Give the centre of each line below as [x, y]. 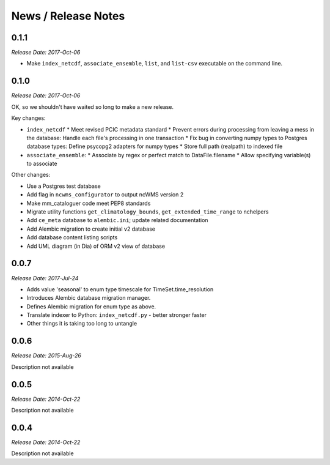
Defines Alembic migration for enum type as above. [91, 307]
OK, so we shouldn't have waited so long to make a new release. [93, 106]
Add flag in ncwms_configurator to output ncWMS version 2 [105, 195]
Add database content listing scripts [72, 237]
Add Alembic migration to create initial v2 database [91, 229]
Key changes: [28, 118]
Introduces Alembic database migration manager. [89, 298]
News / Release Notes [68, 16]
